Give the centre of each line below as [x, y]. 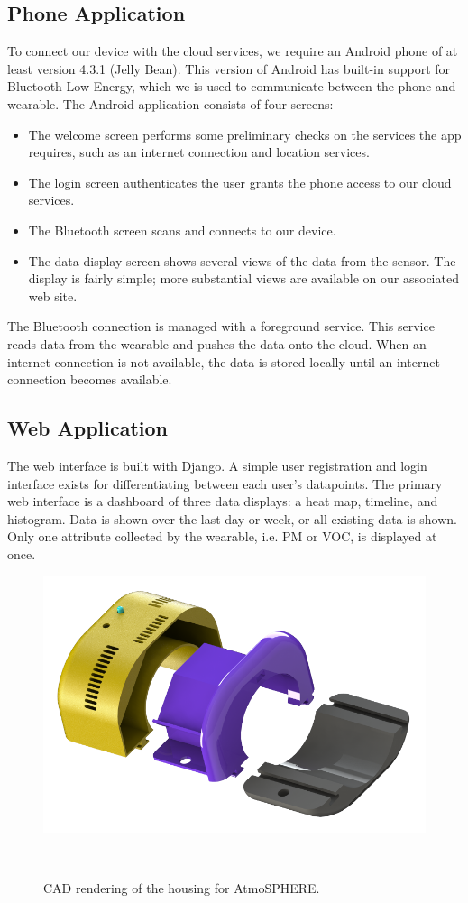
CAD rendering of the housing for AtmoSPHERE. [182, 887]
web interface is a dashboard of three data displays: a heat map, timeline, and [223, 501]
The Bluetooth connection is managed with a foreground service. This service [221, 326]
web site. [53, 295]
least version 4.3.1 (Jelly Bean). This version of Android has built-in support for [229, 68]
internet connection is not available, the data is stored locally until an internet [224, 361]
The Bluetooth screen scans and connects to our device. [182, 230]
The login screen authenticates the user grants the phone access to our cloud [240, 182]
